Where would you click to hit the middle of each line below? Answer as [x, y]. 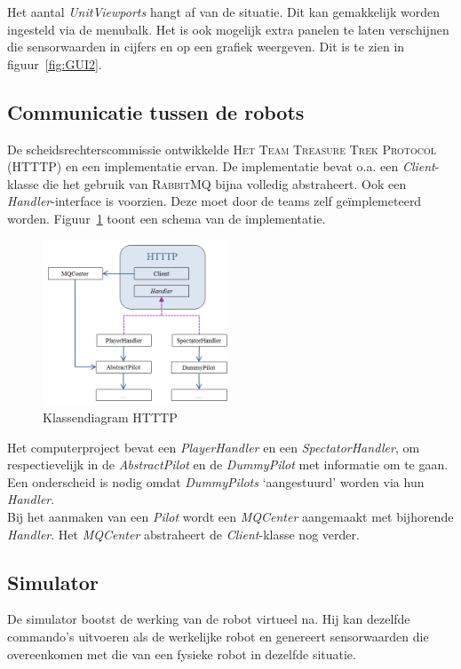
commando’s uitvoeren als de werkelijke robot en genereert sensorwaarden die [218, 636]
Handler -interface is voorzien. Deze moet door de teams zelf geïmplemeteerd [215, 201]
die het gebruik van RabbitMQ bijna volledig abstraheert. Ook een [225, 183]
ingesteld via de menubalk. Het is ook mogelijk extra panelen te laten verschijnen [228, 29]
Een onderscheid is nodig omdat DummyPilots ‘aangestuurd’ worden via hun [216, 481]
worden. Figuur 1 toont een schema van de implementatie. [167, 218]
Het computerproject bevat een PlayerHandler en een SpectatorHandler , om [214, 447]
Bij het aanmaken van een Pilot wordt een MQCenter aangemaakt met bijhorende [230, 517]
